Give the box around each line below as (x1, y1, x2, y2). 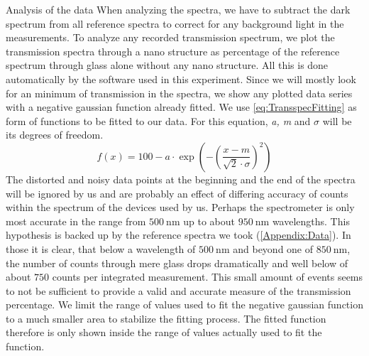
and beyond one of (233, 241, 314, 256)
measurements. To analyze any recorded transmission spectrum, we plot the (6, 30, 335, 45)
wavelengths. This (272, 213, 350, 228)
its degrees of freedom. (6, 127, 104, 142)
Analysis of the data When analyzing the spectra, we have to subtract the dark (6, 2, 351, 16)
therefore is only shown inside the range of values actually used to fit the (6, 325, 322, 340)
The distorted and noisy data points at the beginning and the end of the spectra (6, 171, 356, 186)
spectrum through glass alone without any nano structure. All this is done (6, 58, 329, 72)
